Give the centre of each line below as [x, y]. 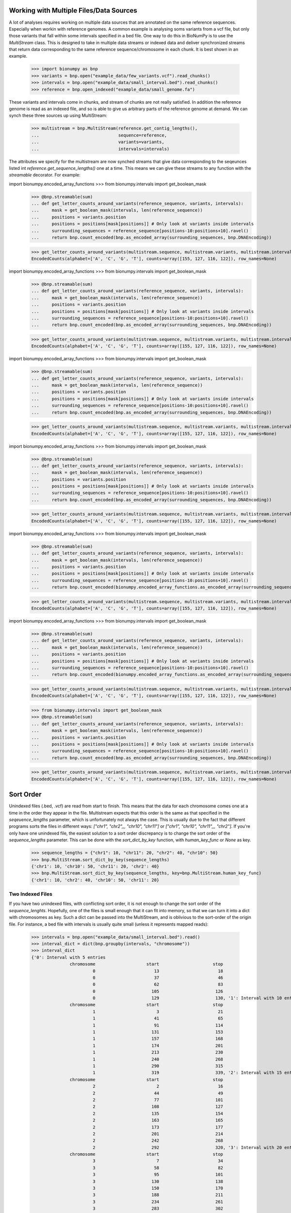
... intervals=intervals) [100, 149]
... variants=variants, [98, 142]
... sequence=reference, [99, 135]
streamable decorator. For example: [45, 175]
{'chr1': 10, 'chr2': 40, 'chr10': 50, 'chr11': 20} [95, 880]
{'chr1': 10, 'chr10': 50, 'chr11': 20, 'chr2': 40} [95, 866]
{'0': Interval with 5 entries [69, 957]
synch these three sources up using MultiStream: [58, 115]
